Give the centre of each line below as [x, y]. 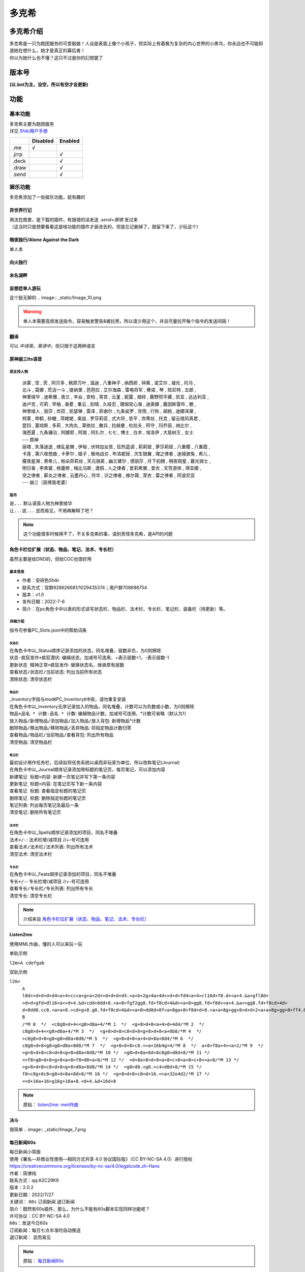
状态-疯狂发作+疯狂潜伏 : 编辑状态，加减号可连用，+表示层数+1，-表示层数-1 [89, 658]
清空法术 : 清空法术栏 [31, 854]
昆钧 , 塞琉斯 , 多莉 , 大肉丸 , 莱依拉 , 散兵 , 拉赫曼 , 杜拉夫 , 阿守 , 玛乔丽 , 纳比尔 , [107, 425]
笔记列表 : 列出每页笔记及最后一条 [44, 805]
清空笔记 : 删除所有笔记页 [35, 812]
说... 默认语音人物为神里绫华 [41, 503]
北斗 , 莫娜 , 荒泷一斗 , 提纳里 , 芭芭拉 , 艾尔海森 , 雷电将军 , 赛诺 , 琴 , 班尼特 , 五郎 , [109, 390]
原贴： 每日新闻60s [43, 1261]
